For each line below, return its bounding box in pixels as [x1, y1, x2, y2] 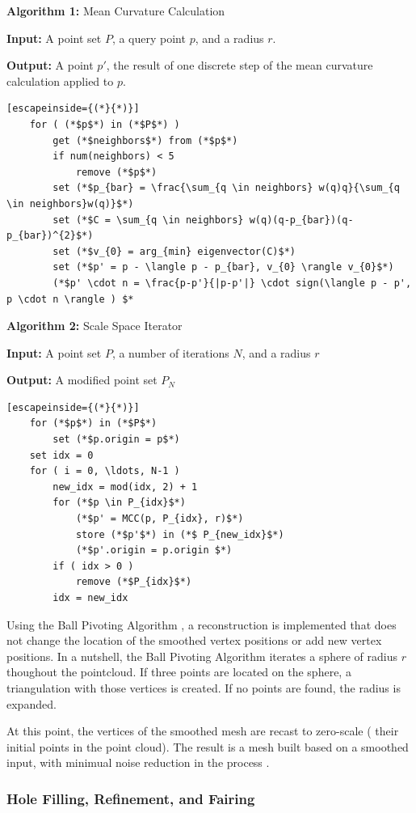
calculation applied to [6, 72, 114, 89]
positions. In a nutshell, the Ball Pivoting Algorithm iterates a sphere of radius [6, 647, 398, 664]
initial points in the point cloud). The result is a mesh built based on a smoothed [6, 738, 409, 755]
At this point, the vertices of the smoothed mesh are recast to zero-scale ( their [6, 722, 399, 739]
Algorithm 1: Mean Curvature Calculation [6, 2, 225, 19]
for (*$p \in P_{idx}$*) [53, 497, 186, 509]
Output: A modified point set [6, 371, 158, 388]
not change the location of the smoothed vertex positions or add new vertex [6, 632, 382, 649]
